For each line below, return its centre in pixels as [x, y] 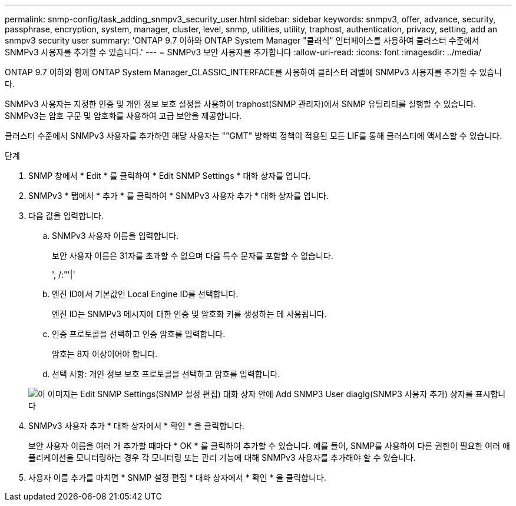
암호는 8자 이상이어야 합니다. [105, 354]
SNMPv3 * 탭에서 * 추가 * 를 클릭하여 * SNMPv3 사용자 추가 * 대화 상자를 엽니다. [178, 196]
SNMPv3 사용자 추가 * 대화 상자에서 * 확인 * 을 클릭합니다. [136, 426]
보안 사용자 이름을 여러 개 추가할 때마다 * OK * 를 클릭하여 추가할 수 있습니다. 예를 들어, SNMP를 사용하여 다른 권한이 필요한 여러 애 [269, 446]
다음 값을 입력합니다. [66, 216]
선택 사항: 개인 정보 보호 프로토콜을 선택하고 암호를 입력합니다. [166, 374]
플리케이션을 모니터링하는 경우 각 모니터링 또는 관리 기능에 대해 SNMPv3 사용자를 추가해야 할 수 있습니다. [222, 457]
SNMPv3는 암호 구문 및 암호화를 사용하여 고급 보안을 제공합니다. [123, 116]
